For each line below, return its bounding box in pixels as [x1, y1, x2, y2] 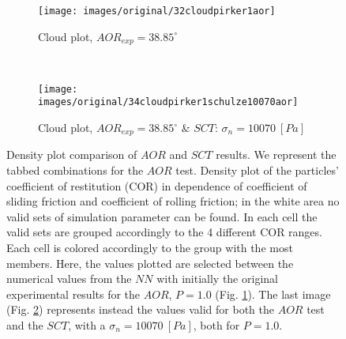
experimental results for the [6, 285, 141, 302]
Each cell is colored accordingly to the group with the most [6, 239, 293, 256]
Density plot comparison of [6, 146, 137, 163]
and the [6, 317, 43, 333]
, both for [193, 317, 240, 333]
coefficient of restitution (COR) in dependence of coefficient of [6, 177, 307, 194]
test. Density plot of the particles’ [175, 162, 339, 179]
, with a [68, 317, 106, 333]
